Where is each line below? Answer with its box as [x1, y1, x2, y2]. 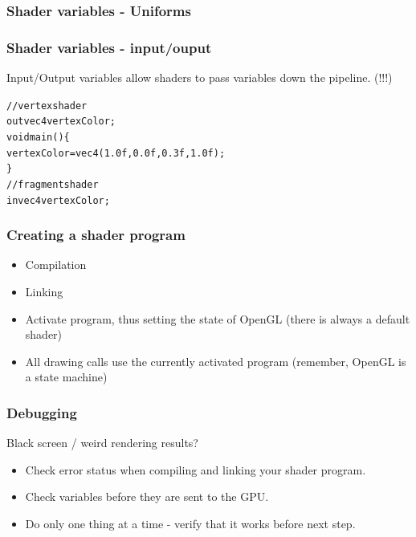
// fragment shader [6, 178, 99, 190]
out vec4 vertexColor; [6, 116, 116, 128]
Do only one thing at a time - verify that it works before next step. [25, 515, 356, 532]
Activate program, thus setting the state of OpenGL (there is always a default [25, 310, 410, 327]
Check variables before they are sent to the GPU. [25, 488, 269, 505]
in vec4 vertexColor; [6, 194, 110, 206]
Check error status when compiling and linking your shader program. [25, 461, 366, 478]
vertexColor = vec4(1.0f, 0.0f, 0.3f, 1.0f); [6, 147, 226, 159]
